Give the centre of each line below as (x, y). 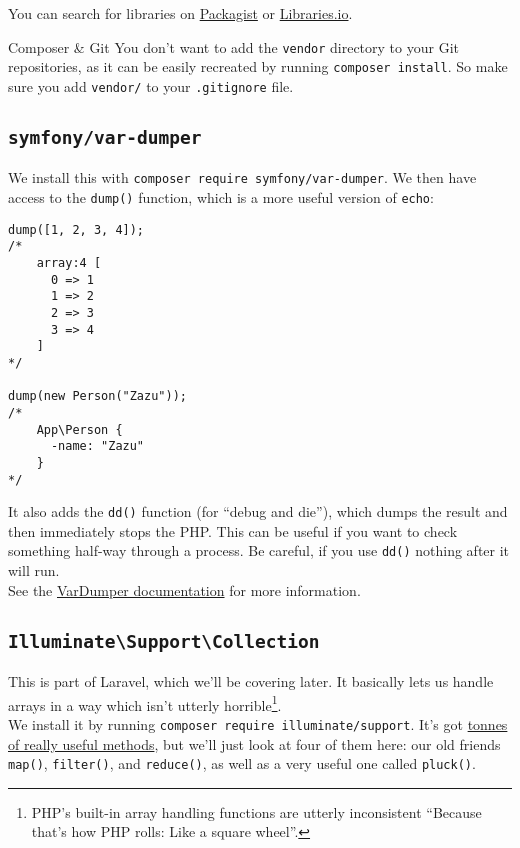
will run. (34, 570)
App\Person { (79, 429)
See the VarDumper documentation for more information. (184, 589)
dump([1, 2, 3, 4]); (76, 229)
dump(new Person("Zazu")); (97, 396)
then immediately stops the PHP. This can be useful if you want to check (233, 530)
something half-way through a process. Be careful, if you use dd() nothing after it (259, 550)
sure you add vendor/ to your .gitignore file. (151, 85)
